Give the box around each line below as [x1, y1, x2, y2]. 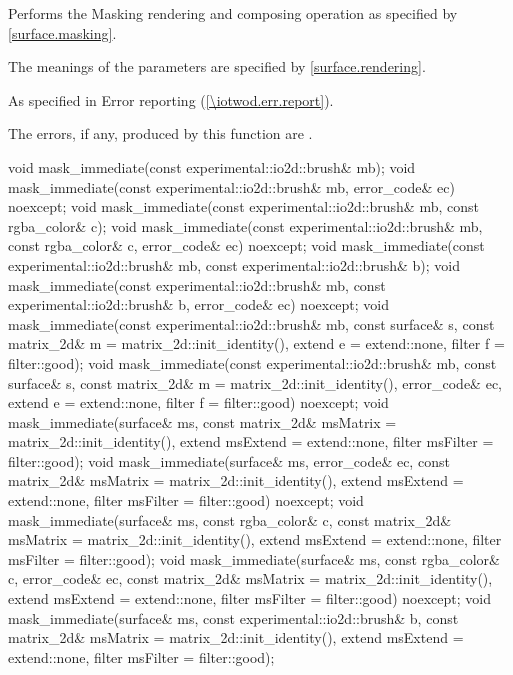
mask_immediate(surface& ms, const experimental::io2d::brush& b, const [8, 607, 459, 628]
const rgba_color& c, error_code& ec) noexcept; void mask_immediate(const [8, 235, 485, 256]
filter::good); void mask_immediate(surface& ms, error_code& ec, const [8, 450, 450, 471]
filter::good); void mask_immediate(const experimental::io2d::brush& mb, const [8, 352, 497, 373]
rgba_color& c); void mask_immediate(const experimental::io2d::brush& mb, [8, 215, 483, 236]
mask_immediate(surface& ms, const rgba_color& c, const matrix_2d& [8, 509, 452, 530]
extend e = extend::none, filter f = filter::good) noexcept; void [8, 392, 389, 413]
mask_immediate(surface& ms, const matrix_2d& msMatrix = [8, 411, 397, 432]
